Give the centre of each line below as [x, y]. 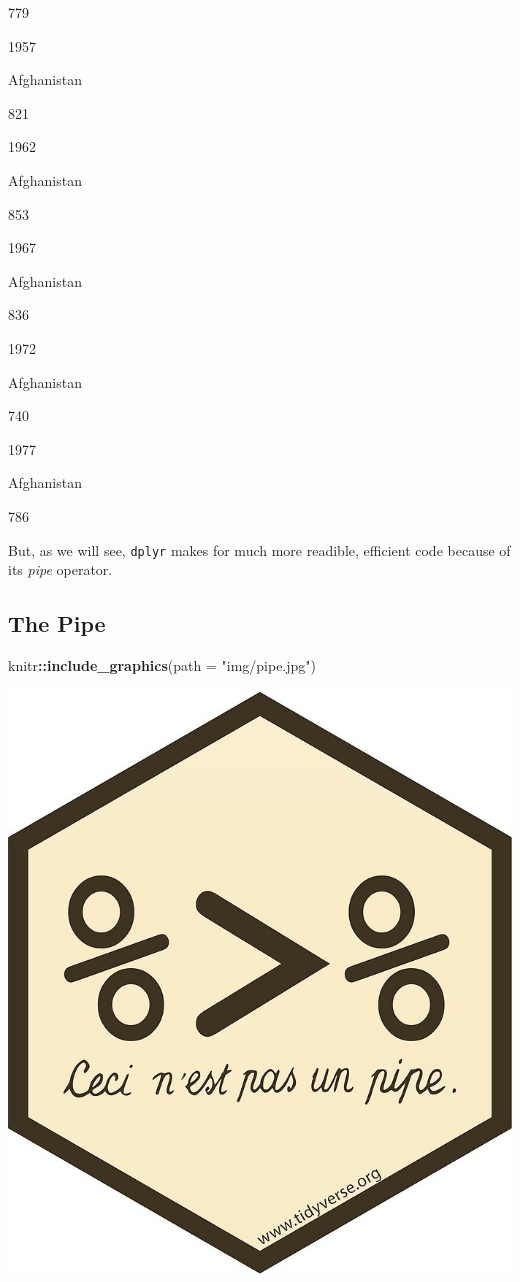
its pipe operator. [60, 569]
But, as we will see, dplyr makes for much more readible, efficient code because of [259, 549]
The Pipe [57, 623]
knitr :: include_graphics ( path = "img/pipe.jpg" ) [162, 664]
